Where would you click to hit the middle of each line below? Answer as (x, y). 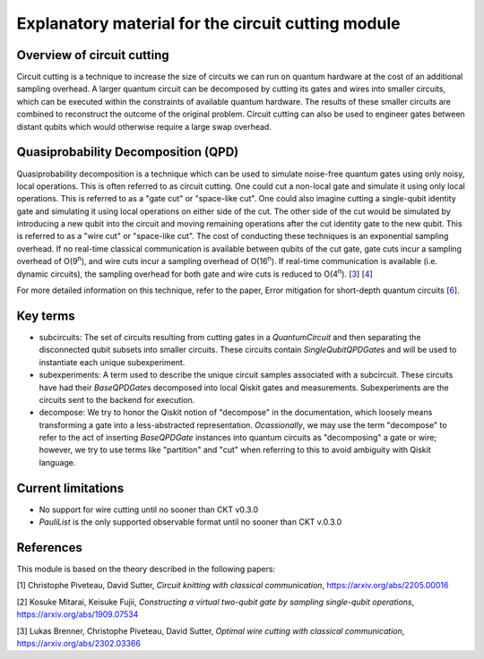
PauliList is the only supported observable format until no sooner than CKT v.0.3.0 (190, 522)
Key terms (46, 316)
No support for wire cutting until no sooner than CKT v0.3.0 (149, 509)
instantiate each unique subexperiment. (112, 362)
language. (57, 462)
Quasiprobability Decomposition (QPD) (128, 152)
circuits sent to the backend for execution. (117, 399)
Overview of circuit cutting (93, 55)
